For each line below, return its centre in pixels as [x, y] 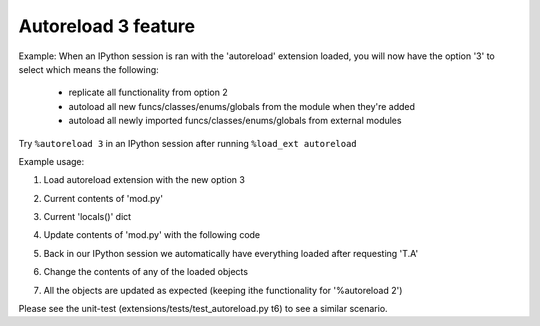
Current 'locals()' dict [87, 217]
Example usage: [51, 161]
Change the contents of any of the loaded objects [146, 272]
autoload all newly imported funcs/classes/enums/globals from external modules [235, 121]
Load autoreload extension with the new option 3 [144, 180]
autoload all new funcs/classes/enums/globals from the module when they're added [241, 106]
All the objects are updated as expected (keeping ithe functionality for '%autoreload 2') [223, 290]
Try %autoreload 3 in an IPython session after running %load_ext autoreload [187, 143]
